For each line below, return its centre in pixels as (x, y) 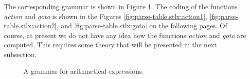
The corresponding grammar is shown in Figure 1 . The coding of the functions (121, 6)
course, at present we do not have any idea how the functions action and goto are (125, 35)
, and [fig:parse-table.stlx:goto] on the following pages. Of (142, 26)
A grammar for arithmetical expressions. (84, 70)
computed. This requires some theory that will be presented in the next (110, 45)
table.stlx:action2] (30, 26)
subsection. (20, 54)
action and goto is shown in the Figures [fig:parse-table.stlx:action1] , (106, 16)
